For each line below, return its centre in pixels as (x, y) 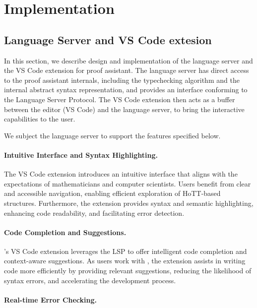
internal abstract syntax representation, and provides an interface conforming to (126, 90)
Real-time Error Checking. (50, 299)
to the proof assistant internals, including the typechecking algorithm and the (122, 80)
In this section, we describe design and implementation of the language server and (128, 60)
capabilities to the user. (40, 119)
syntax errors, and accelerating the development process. (90, 280)
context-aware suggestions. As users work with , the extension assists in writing (125, 261)
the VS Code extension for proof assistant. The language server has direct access (127, 70)
